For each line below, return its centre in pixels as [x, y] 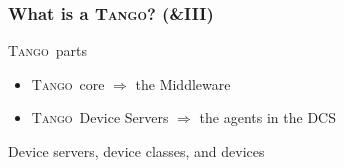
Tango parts [47, 50]
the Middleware [183, 83]
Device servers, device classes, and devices [136, 151]
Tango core [68, 83]
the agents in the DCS [267, 117]
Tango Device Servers [100, 117]
